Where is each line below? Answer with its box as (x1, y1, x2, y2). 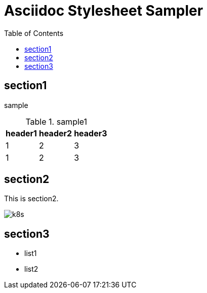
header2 (38, 128, 72, 138)
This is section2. (4, 194, 59, 203)
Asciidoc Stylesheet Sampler (4, 2, 203, 19)
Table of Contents (4, 28, 64, 38)
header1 (6, 128, 37, 138)
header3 (74, 128, 107, 138)
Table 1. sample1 (25, 116, 88, 127)
